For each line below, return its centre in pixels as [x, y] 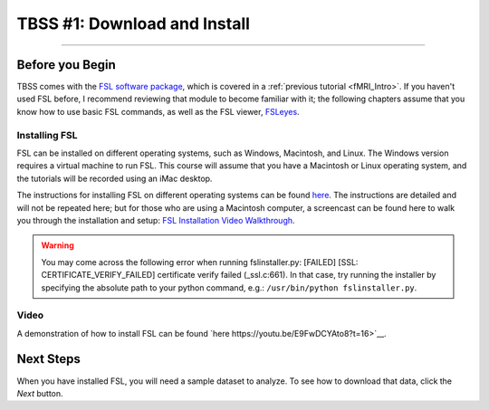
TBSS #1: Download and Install [134, 24]
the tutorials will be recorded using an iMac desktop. [115, 178]
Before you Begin [67, 65]
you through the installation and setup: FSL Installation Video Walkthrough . [156, 220]
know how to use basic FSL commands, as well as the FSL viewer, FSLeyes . [158, 111]
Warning [58, 245]
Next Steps [48, 359]
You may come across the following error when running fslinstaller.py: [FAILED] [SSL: [200, 262]
